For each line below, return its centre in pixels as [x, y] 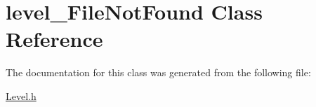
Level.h [21, 95]
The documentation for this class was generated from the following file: [158, 72]
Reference [54, 39]
